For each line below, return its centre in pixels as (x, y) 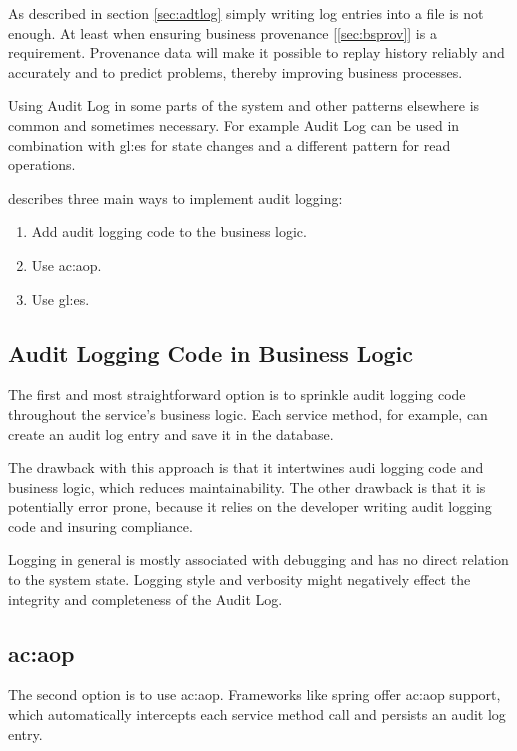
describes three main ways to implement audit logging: (175, 197)
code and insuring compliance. (100, 525)
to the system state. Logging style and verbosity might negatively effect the (239, 579)
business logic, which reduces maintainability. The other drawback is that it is (247, 486)
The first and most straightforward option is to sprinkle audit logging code (237, 394)
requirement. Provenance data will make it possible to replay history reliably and (256, 52)
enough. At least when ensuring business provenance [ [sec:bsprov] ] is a (222, 32)
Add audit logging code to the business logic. (169, 231)
